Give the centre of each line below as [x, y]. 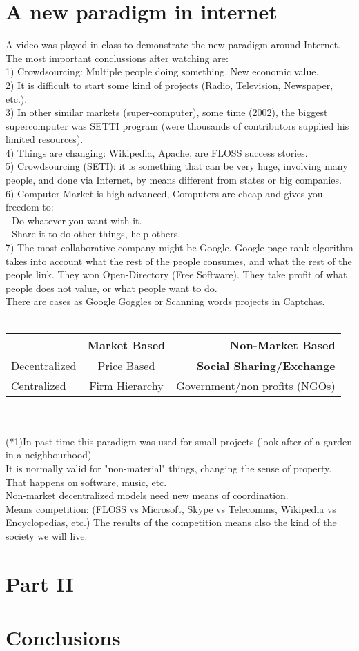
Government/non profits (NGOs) [256, 385]
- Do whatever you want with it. [74, 220]
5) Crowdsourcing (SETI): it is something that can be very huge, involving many [177, 166]
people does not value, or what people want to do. [111, 288]
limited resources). [45, 139]
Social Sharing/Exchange [266, 365]
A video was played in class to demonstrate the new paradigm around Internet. [173, 45]
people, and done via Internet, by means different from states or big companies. [174, 180]
